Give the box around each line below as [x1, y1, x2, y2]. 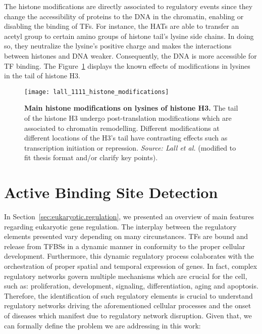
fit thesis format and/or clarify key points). [24, 152, 158, 163]
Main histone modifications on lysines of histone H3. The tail [24, 103, 238, 113]
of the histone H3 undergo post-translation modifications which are [24, 113, 232, 123]
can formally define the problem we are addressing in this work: [4, 320, 201, 330]
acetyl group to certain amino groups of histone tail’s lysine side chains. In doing [4, 30, 254, 41]
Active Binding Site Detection [4, 182, 218, 203]
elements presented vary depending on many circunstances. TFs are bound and [4, 231, 248, 242]
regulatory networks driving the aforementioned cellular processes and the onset [4, 300, 251, 311]
